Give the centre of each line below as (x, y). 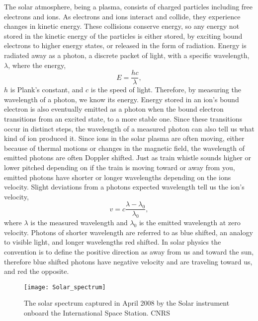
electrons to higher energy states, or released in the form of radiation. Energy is (125, 45)
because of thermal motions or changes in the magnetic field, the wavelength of (125, 148)
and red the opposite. (37, 271)
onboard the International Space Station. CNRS (97, 313)
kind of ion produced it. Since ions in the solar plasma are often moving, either (124, 138)
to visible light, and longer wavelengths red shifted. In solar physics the (113, 242)
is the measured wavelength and (79, 223)
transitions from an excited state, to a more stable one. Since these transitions (123, 119)
